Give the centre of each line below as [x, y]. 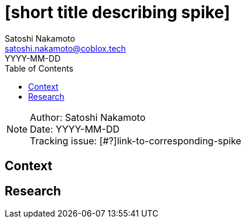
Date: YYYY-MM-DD [75, 129]
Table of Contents [39, 68]
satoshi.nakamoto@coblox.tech [65, 48]
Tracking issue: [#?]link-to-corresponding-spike [136, 141]
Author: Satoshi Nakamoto [88, 117]
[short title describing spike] [117, 12]
